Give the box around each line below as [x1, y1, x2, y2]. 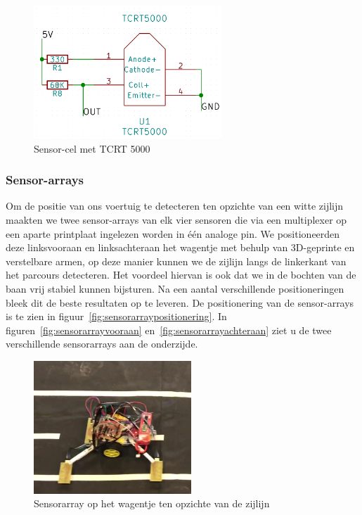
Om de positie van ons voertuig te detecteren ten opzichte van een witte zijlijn [6, 198, 344, 213]
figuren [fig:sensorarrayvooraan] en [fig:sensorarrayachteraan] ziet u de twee [6, 322, 332, 337]
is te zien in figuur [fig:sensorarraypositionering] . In [6, 309, 227, 324]
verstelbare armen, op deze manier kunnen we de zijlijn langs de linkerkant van [6, 253, 347, 268]
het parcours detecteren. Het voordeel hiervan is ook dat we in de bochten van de [6, 267, 356, 282]
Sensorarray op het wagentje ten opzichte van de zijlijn [34, 496, 270, 511]
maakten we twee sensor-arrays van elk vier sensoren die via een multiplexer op [6, 212, 347, 227]
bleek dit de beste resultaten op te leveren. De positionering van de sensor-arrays [6, 295, 354, 310]
